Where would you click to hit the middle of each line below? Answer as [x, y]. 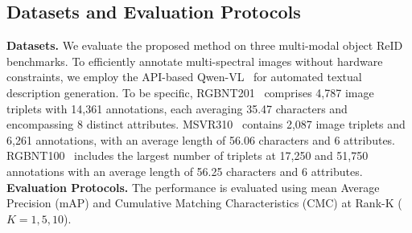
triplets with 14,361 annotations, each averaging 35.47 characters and [177, 108]
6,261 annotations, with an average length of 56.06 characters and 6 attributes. [201, 139]
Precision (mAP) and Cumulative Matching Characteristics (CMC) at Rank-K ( [204, 203]
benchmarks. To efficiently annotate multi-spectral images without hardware [195, 61]
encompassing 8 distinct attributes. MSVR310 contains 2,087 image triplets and [206, 124]
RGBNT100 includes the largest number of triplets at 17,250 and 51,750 [187, 155]
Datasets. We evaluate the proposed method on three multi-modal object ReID [205, 45]
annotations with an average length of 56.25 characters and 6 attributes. [185, 171]
